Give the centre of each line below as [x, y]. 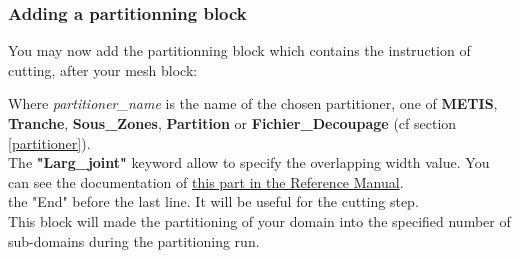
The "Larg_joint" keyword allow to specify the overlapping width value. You [249, 162]
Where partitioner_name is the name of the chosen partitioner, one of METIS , [253, 103]
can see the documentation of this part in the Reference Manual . [206, 181]
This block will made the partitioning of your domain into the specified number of [259, 220]
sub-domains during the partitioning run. [134, 240]
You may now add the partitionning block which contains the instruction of [239, 50]
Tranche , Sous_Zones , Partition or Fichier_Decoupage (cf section [232, 123]
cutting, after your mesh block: [103, 69]
